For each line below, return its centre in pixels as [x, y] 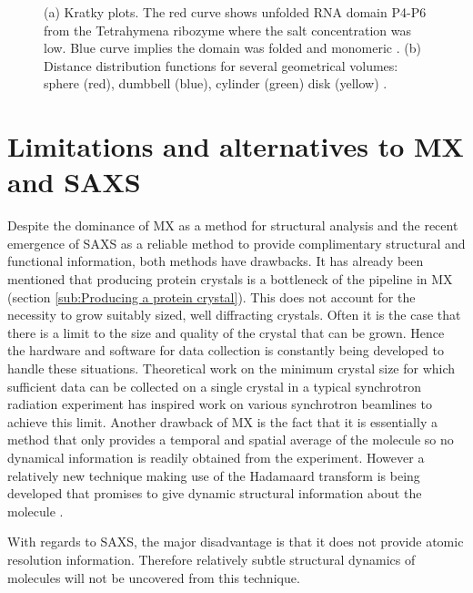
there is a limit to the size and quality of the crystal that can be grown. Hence [226, 332]
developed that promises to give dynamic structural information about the [215, 493]
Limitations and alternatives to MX [236, 146]
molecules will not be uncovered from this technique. [154, 577]
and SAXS [74, 182]
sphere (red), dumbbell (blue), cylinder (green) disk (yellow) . [216, 83]
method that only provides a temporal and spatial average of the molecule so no [231, 440]
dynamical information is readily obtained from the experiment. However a [216, 457]
